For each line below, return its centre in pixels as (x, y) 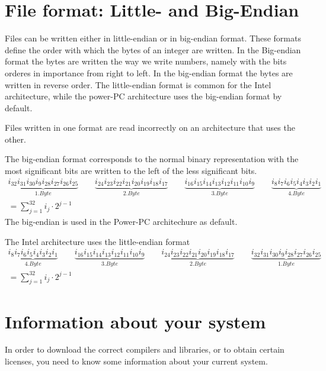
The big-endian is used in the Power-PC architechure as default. (121, 221)
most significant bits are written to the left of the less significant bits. (131, 171)
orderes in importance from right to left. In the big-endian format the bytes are (149, 72)
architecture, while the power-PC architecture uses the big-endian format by (143, 96)
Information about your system (135, 321)
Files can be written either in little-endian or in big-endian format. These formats (153, 38)
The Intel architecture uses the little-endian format (98, 241)
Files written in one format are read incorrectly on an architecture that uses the (150, 128)
